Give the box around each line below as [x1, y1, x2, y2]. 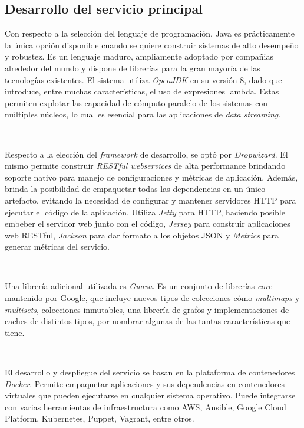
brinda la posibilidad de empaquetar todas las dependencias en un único [5, 182, 266, 195]
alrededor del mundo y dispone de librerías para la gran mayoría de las [5, 61, 260, 74]
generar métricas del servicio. [5, 240, 110, 253]
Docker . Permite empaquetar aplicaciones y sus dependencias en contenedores [5, 377, 285, 390]
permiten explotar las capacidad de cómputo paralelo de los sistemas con [5, 96, 268, 109]
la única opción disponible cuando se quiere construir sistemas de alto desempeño [5, 38, 299, 51]
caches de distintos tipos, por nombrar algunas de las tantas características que [5, 315, 290, 327]
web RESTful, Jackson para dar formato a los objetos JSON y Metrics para [5, 228, 279, 241]
